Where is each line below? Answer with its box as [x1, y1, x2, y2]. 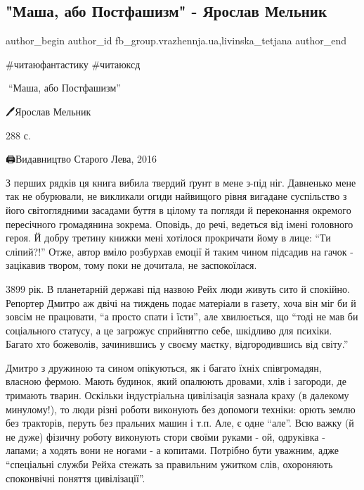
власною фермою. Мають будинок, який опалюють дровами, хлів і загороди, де [6, 374, 346, 389]
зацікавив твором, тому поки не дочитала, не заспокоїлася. [6, 258, 257, 272]
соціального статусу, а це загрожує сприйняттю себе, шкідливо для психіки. [6, 322, 332, 337]
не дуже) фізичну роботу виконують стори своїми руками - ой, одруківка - [6, 429, 325, 444]
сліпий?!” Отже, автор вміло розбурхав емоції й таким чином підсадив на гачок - [6, 244, 353, 258]
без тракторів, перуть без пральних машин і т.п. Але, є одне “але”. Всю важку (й [6, 415, 354, 430]
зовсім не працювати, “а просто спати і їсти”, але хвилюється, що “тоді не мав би [6, 309, 358, 324]
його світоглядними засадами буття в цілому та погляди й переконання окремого [6, 202, 351, 217]
